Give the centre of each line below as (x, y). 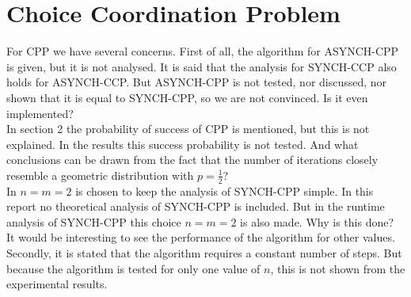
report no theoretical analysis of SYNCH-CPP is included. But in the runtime (196, 206)
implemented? (40, 113)
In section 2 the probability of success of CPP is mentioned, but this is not (188, 129)
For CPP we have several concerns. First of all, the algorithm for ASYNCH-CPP (203, 51)
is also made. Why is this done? (317, 221)
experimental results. (57, 284)
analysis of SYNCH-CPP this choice (94, 221)
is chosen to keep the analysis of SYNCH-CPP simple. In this (225, 190)
